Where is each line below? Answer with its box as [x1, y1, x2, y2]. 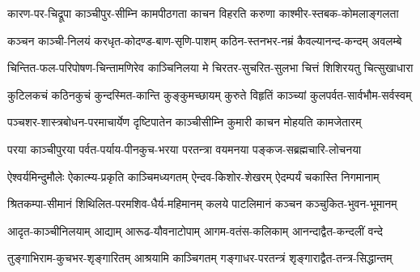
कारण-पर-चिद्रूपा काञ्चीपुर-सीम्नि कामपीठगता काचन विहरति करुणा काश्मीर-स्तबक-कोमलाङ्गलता [7, 5, 399, 21]
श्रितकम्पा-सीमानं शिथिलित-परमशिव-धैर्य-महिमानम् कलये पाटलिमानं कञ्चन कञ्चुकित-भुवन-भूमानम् [7, 195, 397, 212]
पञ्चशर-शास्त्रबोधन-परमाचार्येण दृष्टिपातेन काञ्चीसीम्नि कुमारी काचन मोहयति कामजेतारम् [7, 113, 362, 130]
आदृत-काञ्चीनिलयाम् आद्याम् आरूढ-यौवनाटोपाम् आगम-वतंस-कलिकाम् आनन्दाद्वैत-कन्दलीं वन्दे [7, 222, 383, 239]
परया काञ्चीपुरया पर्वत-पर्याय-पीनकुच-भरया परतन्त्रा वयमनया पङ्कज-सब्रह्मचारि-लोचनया [7, 140, 362, 157]
